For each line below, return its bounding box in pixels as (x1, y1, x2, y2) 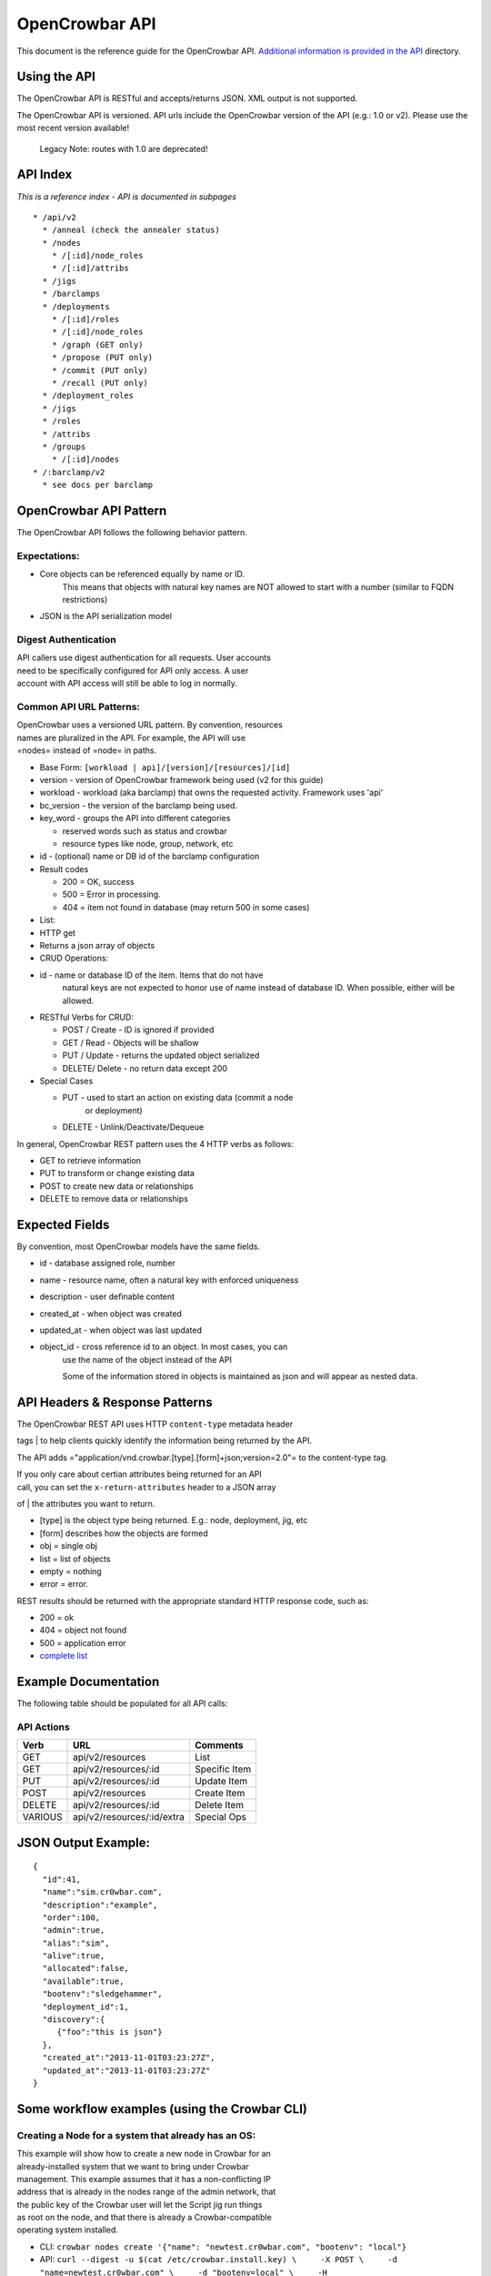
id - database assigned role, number (39, 1257, 176, 1269)
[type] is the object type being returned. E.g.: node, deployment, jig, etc (39, 1515, 308, 1526)
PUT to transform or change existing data (39, 1168, 195, 1179)
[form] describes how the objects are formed (39, 1528, 208, 1539)
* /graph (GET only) (51, 340, 144, 350)
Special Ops (194, 1811, 247, 1824)
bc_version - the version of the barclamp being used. (39, 799, 238, 810)
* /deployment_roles (42, 391, 135, 401)
